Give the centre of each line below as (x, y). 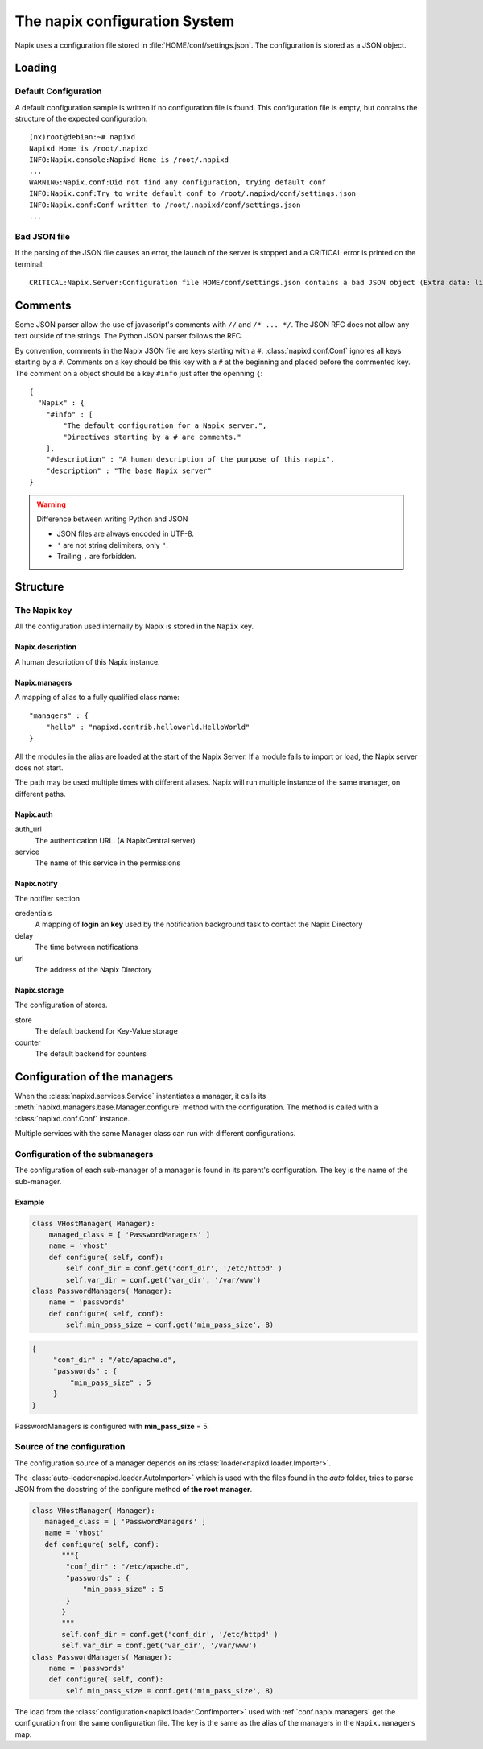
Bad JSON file (42, 236)
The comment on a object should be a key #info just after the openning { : (139, 373)
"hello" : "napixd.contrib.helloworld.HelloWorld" (148, 727)
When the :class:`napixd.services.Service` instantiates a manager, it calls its (140, 1096)
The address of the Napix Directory (93, 970)
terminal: (29, 264)
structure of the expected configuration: (81, 119)
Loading (36, 68)
